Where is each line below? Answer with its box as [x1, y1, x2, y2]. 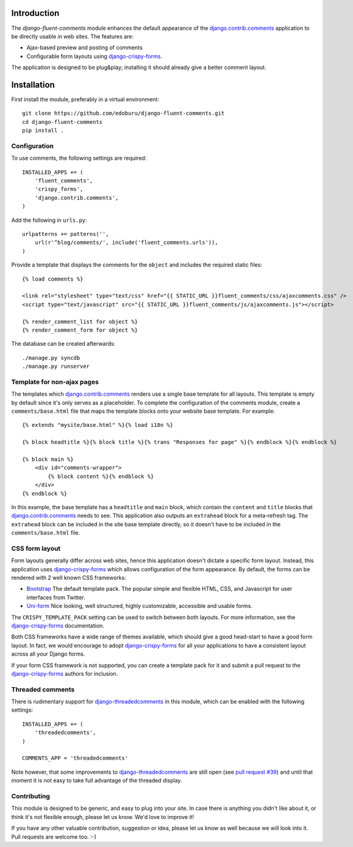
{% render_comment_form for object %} [22, 326, 138, 334]
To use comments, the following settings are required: [11, 154, 147, 162]
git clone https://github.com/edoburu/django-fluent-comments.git [22, 110, 225, 117]
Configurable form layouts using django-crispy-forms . [26, 52, 163, 60]
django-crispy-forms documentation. [11, 622, 105, 629]
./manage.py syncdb [22, 354, 80, 361]
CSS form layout [11, 544, 61, 552]
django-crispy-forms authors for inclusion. [11, 670, 118, 677]
